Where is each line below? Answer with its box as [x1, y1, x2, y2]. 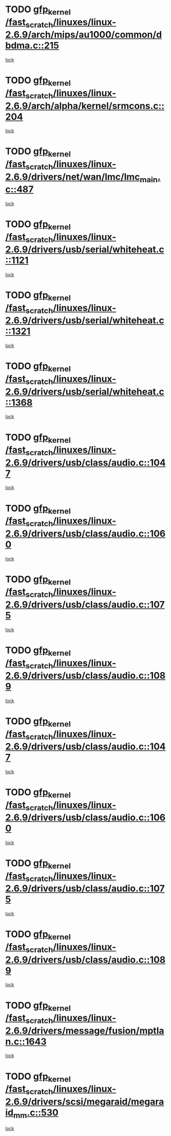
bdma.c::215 [5, 40, 60, 52]
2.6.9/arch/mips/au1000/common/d [5, 29, 162, 40]
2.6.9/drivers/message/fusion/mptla [5, 1024, 164, 1036]
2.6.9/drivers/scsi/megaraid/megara [5, 1096, 164, 1107]
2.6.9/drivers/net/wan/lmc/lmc [5, 171, 140, 183]
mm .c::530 [13, 1106, 59, 1120]
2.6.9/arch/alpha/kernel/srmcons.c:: [5, 100, 164, 112]
